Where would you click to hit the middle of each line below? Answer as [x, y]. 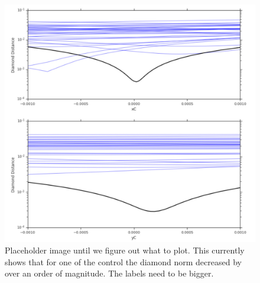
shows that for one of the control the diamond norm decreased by [123, 261]
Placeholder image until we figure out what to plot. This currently [125, 250]
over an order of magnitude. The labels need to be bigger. [109, 273]
